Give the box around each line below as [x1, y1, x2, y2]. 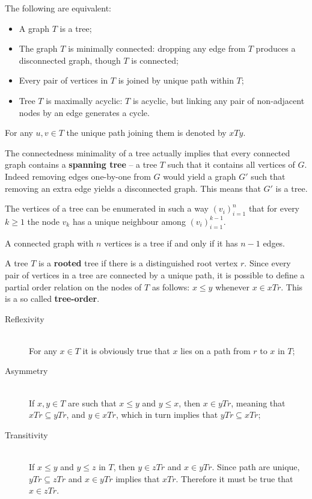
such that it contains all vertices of [167, 158, 295, 171]
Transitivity [5, 428, 48, 441]
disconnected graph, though [19, 54, 121, 66]
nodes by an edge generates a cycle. [19, 106, 150, 118]
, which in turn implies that [115, 408, 218, 421]
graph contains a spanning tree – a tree [5, 158, 158, 171]
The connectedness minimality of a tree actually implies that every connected [5, 146, 290, 159]
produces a [255, 42, 296, 55]
